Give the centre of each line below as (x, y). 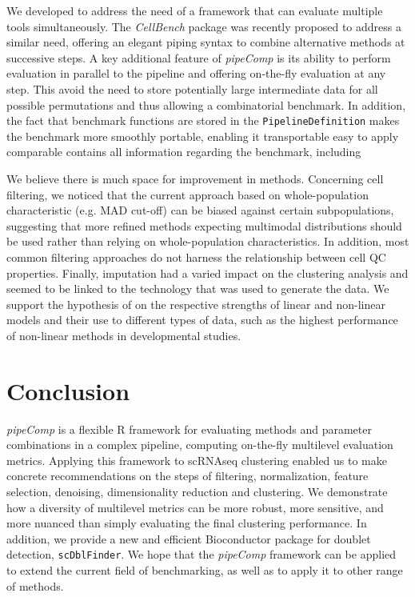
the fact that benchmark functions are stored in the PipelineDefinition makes (203, 120)
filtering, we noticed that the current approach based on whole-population (188, 194)
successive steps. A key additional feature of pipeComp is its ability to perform (199, 57)
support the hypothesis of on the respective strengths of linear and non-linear (196, 304)
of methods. (35, 585)
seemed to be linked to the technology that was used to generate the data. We (198, 288)
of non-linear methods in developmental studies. (124, 335)
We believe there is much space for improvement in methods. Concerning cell (195, 178)
